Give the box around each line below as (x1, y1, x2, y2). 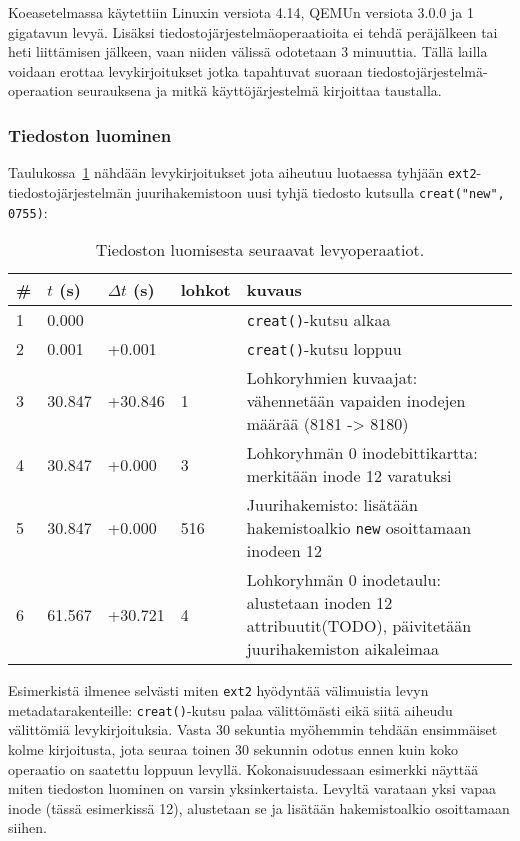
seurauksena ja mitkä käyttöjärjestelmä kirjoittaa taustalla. (77, 80, 442, 101)
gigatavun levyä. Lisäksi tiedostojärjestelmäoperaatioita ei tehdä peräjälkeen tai (8, 21, 498, 42)
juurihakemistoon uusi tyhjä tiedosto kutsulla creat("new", (136, 181, 505, 202)
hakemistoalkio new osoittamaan (246, 516, 472, 540)
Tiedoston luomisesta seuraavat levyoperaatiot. (95, 238, 425, 262)
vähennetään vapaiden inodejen (246, 389, 466, 413)
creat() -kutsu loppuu (246, 337, 402, 361)
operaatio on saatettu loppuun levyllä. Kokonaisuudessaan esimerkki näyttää (8, 758, 479, 779)
